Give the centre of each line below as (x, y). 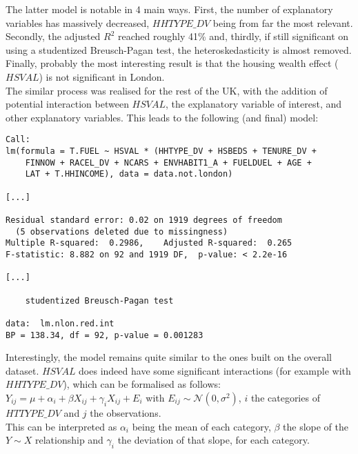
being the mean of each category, (201, 426)
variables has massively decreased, (78, 22)
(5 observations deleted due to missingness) (122, 231)
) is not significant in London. (102, 76)
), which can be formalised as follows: (142, 384)
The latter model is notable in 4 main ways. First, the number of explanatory (169, 9)
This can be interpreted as (61, 426)
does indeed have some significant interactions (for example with (215, 370)
